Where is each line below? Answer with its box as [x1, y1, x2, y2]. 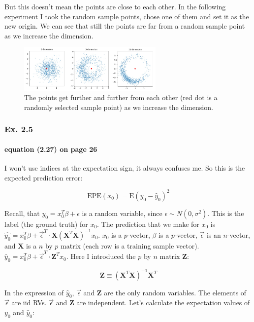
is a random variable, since [82, 208, 162, 218]
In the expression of [4, 287, 64, 297]
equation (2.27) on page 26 [4, 143, 97, 154]
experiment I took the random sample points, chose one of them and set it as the [4, 11, 249, 21]
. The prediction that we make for [97, 218, 199, 229]
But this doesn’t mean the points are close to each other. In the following [4, 1, 226, 11]
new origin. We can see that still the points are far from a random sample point [4, 21, 245, 31]
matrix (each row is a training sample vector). [61, 240, 199, 250]
